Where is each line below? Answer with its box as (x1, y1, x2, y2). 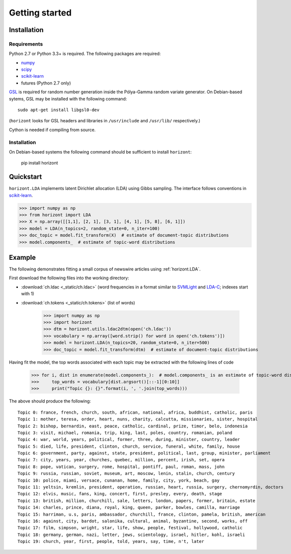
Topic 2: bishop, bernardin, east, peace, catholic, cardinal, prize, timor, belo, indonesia (17, 423, 248, 429)
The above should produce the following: (9, 398, 91, 404)
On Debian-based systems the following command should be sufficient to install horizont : (9, 149, 192, 155)
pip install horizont (21, 160, 58, 166)
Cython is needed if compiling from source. (9, 127, 96, 133)
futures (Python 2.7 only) (21, 80, 71, 86)
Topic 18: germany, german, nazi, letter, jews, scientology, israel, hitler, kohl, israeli (17, 532, 245, 537)
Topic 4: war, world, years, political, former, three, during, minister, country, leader (17, 437, 240, 442)
